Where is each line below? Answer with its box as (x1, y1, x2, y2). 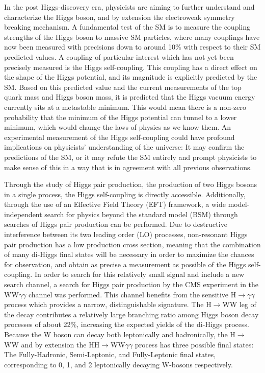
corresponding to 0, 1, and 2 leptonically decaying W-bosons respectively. (4, 359, 233, 369)
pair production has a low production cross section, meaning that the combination (4, 239, 261, 249)
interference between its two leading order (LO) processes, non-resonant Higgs (4, 229, 248, 240)
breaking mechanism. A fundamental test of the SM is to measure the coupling (4, 21, 250, 32)
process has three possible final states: (135, 339, 254, 349)
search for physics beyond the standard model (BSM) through (44, 208, 238, 219)
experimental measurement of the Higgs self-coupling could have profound (4, 131, 235, 142)
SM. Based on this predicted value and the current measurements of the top (4, 81, 242, 92)
